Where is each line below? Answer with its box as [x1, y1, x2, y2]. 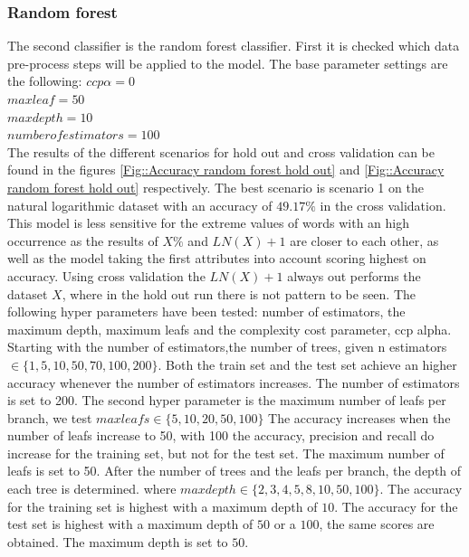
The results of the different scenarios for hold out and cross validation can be [7, 142, 435, 161]
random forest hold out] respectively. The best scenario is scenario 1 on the [7, 177, 424, 196]
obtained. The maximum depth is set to [7, 532, 228, 551]
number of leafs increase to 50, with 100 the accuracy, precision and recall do [7, 426, 435, 445]
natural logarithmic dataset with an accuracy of [7, 195, 273, 214]
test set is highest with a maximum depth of [7, 515, 254, 533]
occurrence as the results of [7, 231, 158, 250]
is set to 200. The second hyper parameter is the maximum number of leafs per [7, 391, 446, 410]
